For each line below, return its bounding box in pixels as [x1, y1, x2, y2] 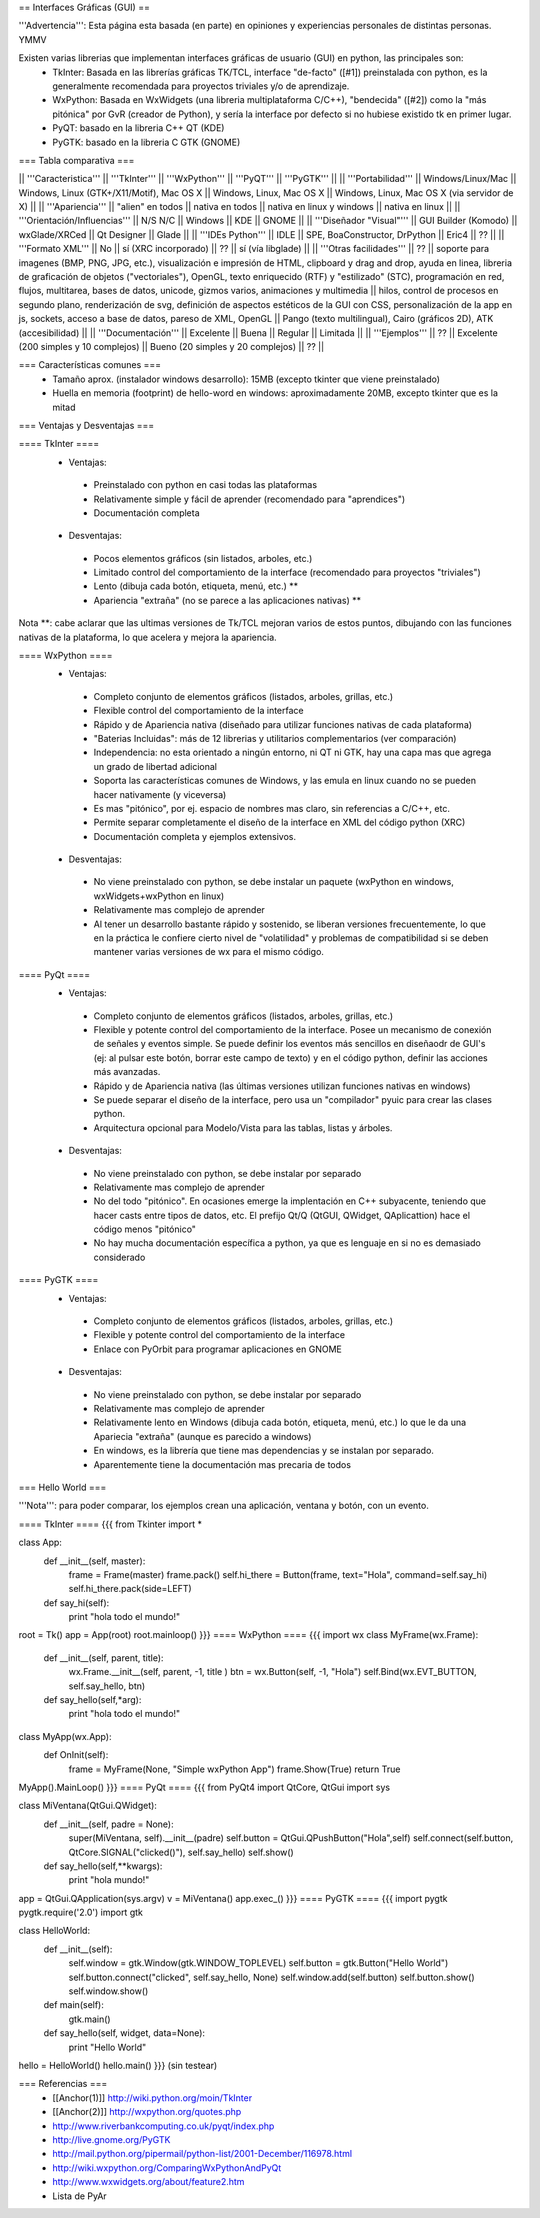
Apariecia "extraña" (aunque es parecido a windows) [93, 1430, 312, 1442]
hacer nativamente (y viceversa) [93, 788, 227, 800]
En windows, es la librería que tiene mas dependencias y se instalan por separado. [93, 1445, 435, 1457]
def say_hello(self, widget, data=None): [43, 2027, 205, 2039]
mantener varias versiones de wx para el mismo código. [93, 946, 325, 958]
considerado [93, 1251, 146, 1263]
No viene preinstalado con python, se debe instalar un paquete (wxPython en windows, [93, 876, 454, 888]
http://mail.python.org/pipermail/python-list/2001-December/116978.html [52, 2148, 353, 2160]
